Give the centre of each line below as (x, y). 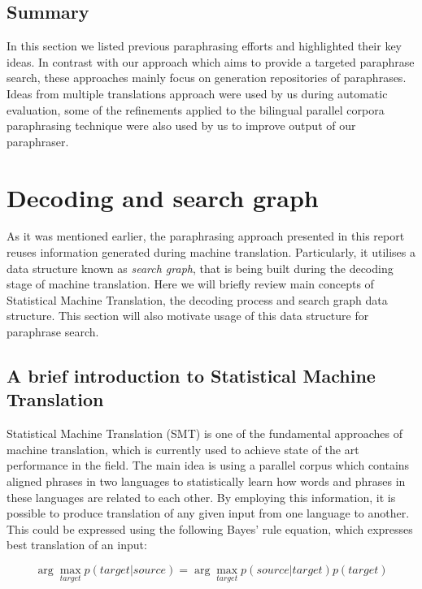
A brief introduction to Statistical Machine (191, 376)
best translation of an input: (77, 545)
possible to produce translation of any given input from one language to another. (208, 513)
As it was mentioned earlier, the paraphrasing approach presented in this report (206, 236)
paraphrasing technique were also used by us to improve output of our (181, 126)
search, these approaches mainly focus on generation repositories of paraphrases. (207, 78)
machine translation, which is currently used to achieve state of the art (183, 449)
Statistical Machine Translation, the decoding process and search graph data (197, 299)
